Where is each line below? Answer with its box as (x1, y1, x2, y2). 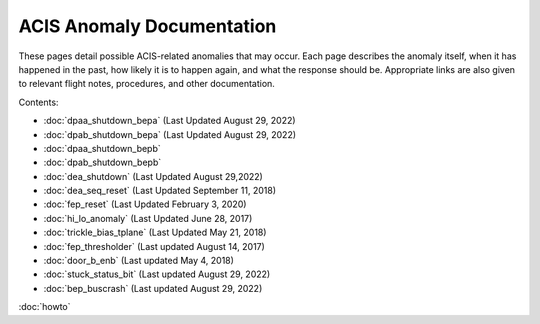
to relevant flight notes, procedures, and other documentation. (18, 78, 275, 90)
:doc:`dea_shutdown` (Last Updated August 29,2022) (43, 170, 264, 182)
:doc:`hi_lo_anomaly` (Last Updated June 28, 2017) (43, 212, 253, 224)
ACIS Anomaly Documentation (18, 15, 277, 37)
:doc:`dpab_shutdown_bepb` (43, 156, 162, 169)
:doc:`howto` (18, 301, 71, 313)
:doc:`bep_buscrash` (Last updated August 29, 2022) (43, 282, 263, 294)
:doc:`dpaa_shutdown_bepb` (43, 142, 162, 154)
